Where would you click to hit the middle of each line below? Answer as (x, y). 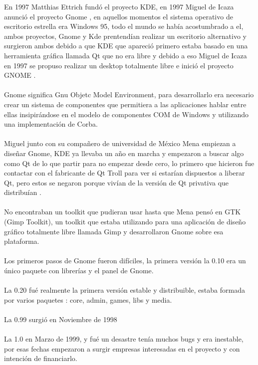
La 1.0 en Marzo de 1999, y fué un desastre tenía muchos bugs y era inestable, (124, 339)
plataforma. (22, 241)
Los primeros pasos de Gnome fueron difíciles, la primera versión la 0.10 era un (125, 261)
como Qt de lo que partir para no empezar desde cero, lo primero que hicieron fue (129, 163)
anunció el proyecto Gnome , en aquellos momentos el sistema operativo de (119, 16)
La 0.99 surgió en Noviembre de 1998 (61, 319)
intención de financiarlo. (41, 358)
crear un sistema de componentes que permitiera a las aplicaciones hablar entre (125, 104)
